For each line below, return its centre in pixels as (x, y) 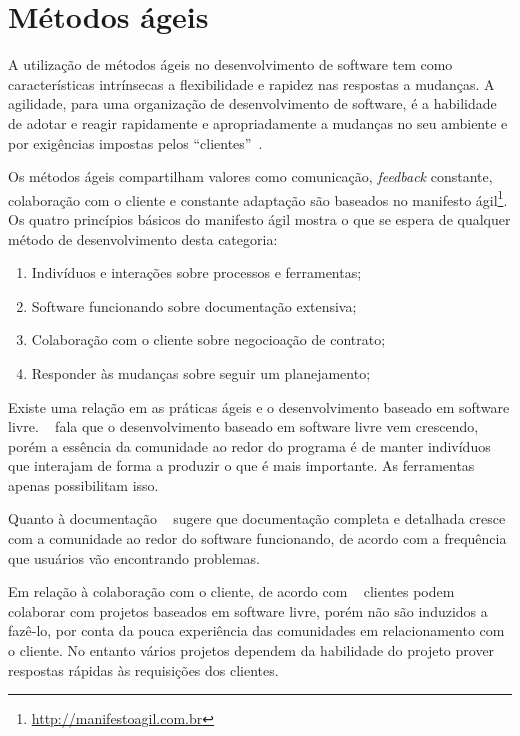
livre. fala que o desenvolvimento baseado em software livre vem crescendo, (243, 426)
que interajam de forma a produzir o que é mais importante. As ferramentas (241, 465)
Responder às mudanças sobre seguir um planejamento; (201, 372)
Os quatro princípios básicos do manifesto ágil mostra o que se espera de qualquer (259, 218)
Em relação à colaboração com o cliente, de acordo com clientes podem (231, 591)
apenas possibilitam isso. (83, 484)
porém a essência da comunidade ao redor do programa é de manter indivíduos (249, 445)
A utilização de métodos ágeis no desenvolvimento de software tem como (230, 64)
